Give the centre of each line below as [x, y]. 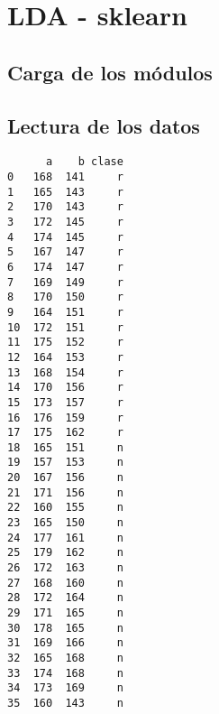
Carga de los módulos [110, 72]
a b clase [84, 162]
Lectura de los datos [104, 125]
